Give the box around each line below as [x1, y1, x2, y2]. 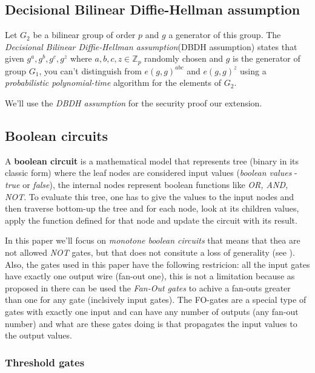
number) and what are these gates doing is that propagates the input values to [5, 317, 297, 329]
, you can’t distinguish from [39, 64, 142, 77]
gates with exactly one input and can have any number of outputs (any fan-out [5, 305, 299, 317]
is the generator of [233, 52, 300, 65]
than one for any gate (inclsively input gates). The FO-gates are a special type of [5, 293, 307, 306]
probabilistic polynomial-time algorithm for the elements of [5, 76, 222, 89]
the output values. [5, 329, 72, 342]
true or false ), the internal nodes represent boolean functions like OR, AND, [5, 178, 288, 191]
